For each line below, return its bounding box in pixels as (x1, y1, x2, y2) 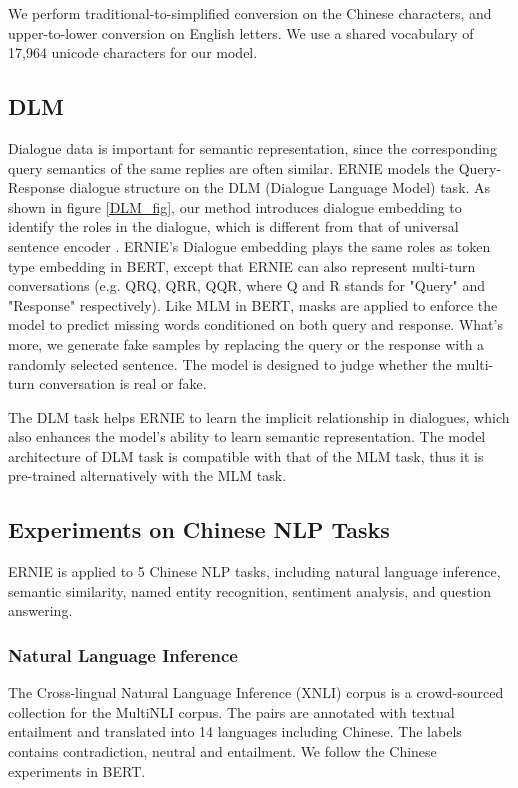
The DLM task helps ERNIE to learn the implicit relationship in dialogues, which (8, 406, 510, 427)
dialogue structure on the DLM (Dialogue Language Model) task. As (69, 177, 491, 198)
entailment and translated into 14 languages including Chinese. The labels (8, 721, 462, 742)
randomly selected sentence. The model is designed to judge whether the (8, 353, 452, 374)
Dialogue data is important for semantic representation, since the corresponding (8, 137, 497, 158)
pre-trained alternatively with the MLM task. (8, 465, 287, 486)
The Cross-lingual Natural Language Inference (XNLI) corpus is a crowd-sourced (8, 682, 504, 703)
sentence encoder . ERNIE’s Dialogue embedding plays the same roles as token (8, 235, 491, 256)
